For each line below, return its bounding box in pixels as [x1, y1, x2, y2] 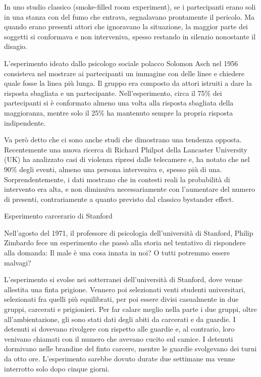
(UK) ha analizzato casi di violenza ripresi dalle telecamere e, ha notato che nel [4, 154, 250, 165]
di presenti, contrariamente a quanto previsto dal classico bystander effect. [4, 193, 234, 204]
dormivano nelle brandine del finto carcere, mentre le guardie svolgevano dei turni [4, 343, 257, 354]
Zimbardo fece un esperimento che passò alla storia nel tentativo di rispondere [4, 237, 246, 248]
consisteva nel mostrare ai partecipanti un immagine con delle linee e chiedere [4, 68, 244, 78]
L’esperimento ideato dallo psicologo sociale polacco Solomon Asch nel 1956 [4, 58, 238, 68]
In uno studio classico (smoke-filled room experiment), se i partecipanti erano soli [4, 2, 256, 12]
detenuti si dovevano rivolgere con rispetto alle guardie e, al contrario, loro [4, 324, 235, 334]
